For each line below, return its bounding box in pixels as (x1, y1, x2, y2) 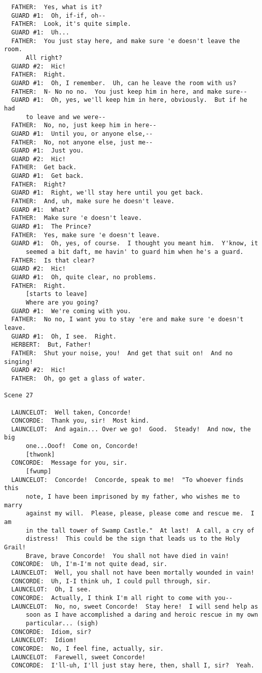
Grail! (4, 544, 26, 551)
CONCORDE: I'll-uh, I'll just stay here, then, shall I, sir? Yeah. (11, 662, 254, 669)
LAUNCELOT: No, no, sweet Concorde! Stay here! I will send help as (11, 603, 258, 610)
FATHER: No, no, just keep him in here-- (11, 122, 157, 129)
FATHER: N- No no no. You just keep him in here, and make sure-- (11, 88, 247, 95)
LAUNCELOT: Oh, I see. (11, 586, 91, 593)
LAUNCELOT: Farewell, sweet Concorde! (11, 653, 146, 661)
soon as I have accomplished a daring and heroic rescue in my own (25, 611, 258, 619)
